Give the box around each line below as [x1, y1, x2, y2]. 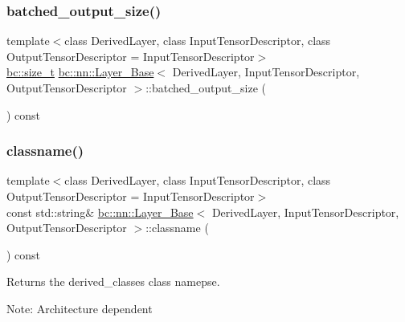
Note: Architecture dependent [6, 300, 153, 316]
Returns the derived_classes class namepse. [6, 273, 220, 290]
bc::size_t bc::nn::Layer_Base [6, 63, 154, 80]
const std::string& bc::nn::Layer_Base [6, 203, 194, 220]
